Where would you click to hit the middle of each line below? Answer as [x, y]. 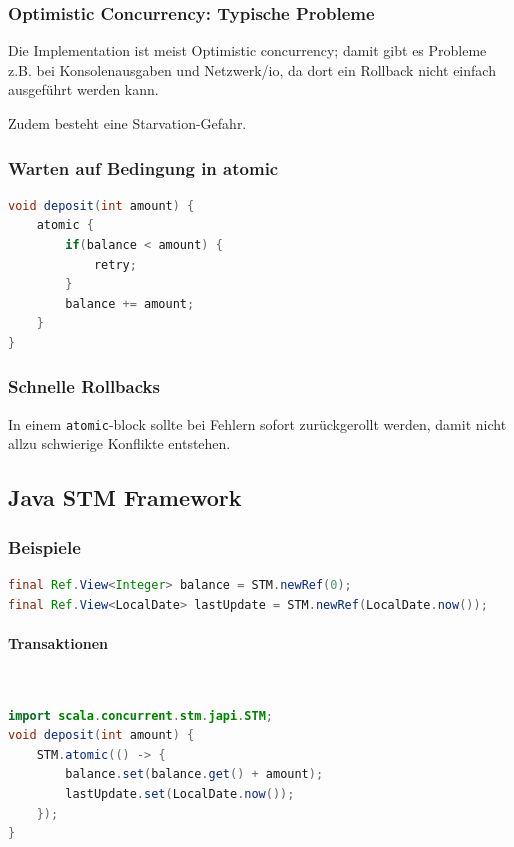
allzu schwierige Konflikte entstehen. [119, 443]
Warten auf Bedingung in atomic [143, 167]
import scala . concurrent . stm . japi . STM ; [140, 715]
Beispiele [44, 546]
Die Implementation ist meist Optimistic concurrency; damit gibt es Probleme [247, 50]
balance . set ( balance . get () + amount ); [194, 774]
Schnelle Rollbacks [84, 386]
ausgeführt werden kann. [83, 89]
